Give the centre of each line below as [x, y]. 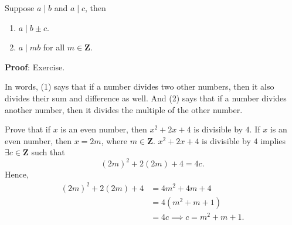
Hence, [17, 174]
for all [54, 47]
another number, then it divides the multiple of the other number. [124, 109]
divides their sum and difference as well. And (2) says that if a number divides [146, 98]
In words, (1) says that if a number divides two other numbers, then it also [140, 86]
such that [48, 152]
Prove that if [28, 129]
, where [114, 140]
